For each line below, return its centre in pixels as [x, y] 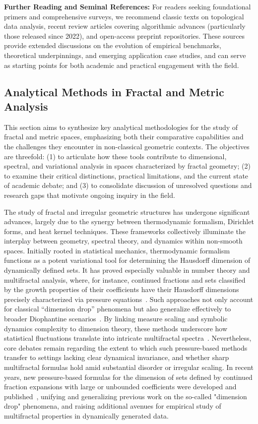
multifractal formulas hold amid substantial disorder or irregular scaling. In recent [129, 367]
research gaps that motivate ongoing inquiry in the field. [90, 195]
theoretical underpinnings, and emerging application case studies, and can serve [125, 55]
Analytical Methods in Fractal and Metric [114, 91]
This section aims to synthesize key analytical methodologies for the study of [121, 127]
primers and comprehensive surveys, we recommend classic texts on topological [124, 16]
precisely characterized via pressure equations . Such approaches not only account [129, 299]
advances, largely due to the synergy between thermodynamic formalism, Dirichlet [129, 221]
